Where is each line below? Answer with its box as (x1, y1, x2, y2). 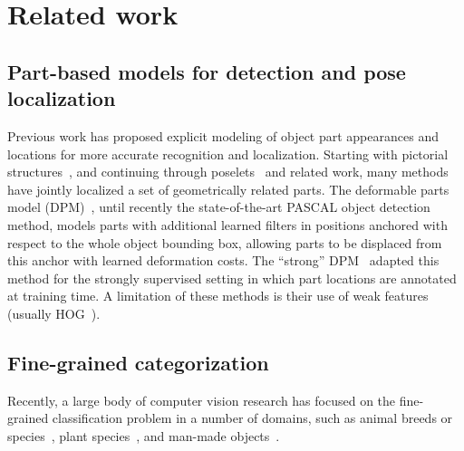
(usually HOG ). (7, 303, 101, 322)
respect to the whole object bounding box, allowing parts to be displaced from (7, 233, 442, 252)
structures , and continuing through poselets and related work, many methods (7, 162, 449, 181)
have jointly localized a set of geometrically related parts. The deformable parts (7, 179, 449, 198)
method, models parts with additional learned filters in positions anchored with (7, 215, 448, 234)
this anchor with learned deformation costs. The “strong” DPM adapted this (7, 251, 440, 270)
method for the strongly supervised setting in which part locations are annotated (7, 268, 457, 287)
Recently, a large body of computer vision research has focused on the (7, 390, 396, 409)
